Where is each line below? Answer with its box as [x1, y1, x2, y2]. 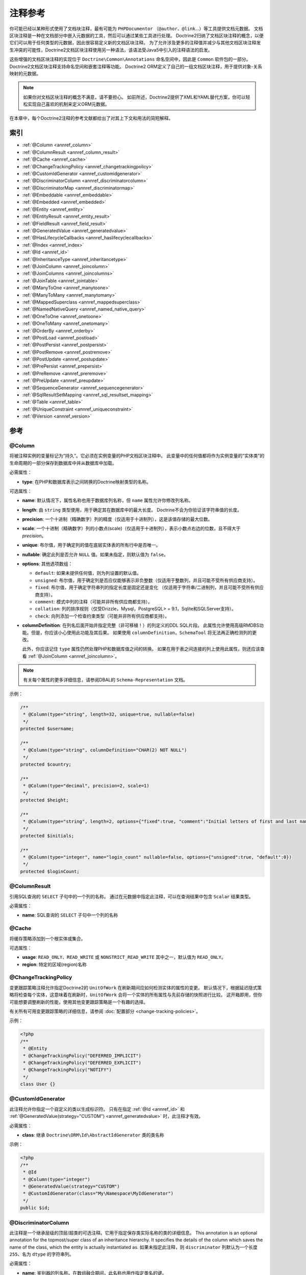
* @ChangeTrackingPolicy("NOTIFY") [23, 1067, 112, 1073]
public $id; [20, 1205, 50, 1211]
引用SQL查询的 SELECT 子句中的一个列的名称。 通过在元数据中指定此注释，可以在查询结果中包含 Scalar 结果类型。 [9, 893, 253, 900]
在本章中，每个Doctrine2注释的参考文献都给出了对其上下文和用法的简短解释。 [9, 115, 173, 121]
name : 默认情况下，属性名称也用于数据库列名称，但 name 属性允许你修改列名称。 [22, 497, 193, 503]
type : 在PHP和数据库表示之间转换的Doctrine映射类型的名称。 [22, 478, 151, 484]
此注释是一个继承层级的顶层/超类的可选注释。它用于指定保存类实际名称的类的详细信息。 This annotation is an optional [9, 1230, 258, 1236]
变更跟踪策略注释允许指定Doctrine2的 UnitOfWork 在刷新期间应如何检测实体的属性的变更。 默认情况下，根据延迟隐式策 [9, 984, 262, 990]
